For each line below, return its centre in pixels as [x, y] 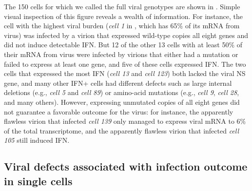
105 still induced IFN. [37, 140]
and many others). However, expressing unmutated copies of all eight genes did [122, 102]
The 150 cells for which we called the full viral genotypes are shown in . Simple [122, 6]
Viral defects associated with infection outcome [126, 166]
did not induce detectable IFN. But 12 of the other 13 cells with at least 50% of [123, 45]
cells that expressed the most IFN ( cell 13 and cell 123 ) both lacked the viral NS [125, 73]
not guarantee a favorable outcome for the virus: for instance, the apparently [119, 111]
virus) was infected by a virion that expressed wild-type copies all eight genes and [126, 35]
